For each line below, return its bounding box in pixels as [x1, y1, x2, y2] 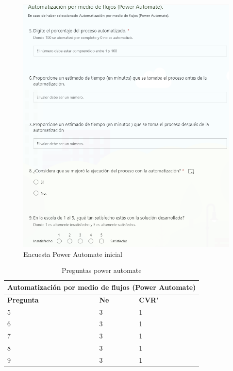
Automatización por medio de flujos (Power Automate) [7, 282, 196, 292]
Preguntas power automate [61, 265, 142, 275]
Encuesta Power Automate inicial [23, 249, 122, 259]
